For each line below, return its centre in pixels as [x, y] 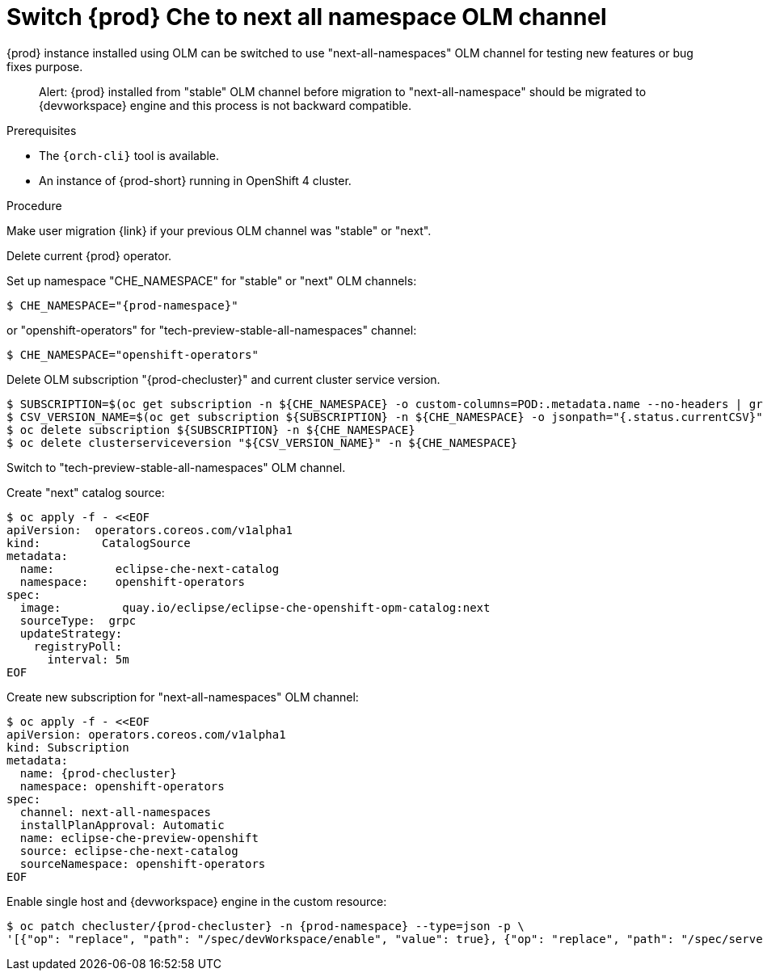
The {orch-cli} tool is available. [129, 155]
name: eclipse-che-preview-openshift [139, 838]
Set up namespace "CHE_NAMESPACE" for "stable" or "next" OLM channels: [212, 280]
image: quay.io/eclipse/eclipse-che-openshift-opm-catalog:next [255, 607]
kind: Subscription [68, 747]
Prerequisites [42, 130]
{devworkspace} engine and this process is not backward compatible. [226, 105]
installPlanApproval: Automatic [122, 825]
